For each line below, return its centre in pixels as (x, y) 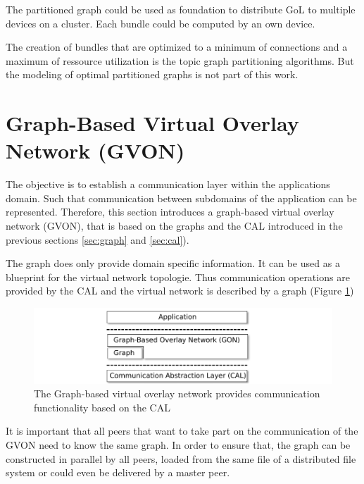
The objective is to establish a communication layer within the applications (168, 184)
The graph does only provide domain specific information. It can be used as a (173, 263)
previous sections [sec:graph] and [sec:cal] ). (98, 239)
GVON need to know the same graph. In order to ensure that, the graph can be (178, 444)
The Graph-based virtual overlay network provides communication (177, 393)
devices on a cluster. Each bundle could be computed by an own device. (161, 23)
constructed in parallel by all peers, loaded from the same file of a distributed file (181, 458)
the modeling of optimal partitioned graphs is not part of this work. (152, 74)
